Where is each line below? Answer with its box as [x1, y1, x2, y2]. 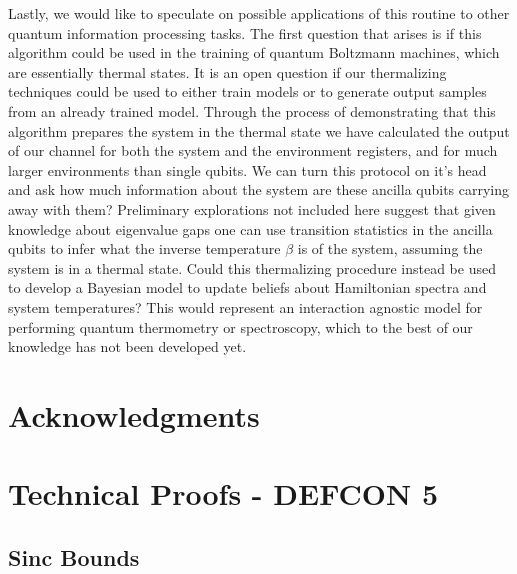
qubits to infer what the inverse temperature [8, 238, 281, 259]
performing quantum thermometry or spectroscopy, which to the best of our [8, 316, 473, 337]
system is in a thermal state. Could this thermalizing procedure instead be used [8, 257, 496, 278]
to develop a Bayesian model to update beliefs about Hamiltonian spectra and [8, 277, 487, 298]
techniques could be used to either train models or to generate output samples [8, 81, 487, 102]
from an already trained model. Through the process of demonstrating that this [8, 100, 496, 121]
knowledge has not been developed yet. [8, 336, 247, 357]
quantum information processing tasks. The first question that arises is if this [8, 22, 482, 43]
